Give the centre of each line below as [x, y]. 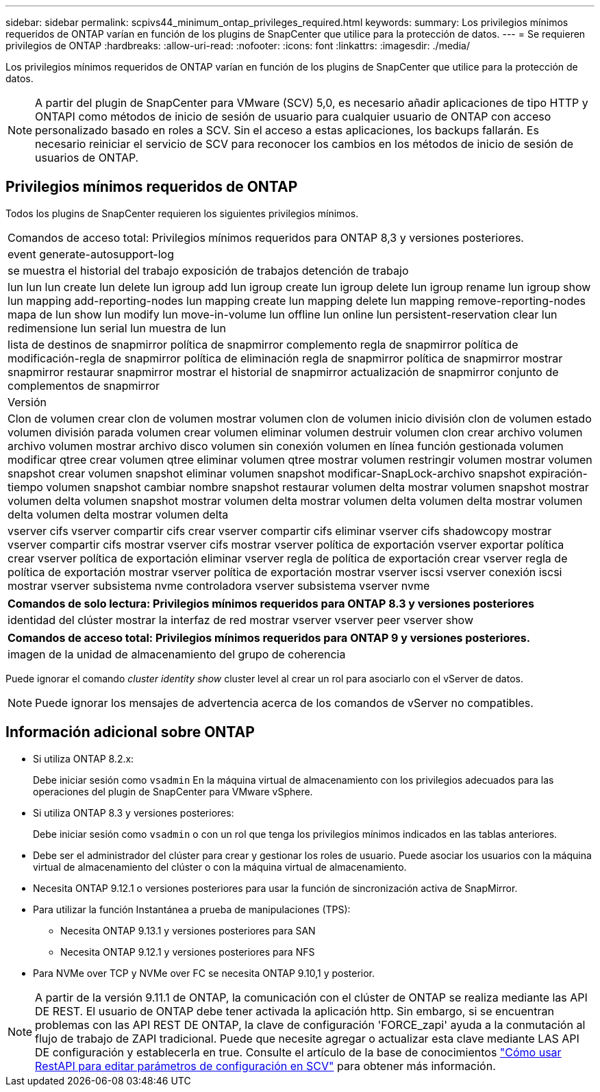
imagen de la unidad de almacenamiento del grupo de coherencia [177, 654]
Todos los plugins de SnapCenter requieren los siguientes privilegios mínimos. [182, 213]
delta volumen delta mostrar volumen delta [118, 514]
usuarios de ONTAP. [87, 158]
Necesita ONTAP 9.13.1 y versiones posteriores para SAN [188, 930]
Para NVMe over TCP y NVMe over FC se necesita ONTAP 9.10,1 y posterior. [204, 973]
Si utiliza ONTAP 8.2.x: [84, 758]
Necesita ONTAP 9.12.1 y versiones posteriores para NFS [188, 952]
